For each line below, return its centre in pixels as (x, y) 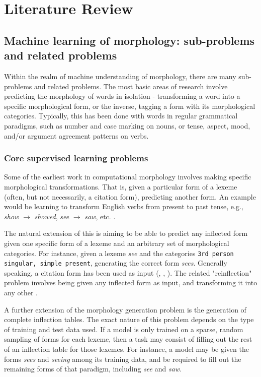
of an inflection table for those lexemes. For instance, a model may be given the (126, 349)
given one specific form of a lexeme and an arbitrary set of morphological (117, 243)
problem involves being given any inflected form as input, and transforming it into (131, 282)
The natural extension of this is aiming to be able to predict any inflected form (126, 233)
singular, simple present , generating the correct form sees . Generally (116, 263)
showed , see (52, 216)
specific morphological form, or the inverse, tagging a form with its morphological (130, 106)
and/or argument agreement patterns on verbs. (76, 135)
